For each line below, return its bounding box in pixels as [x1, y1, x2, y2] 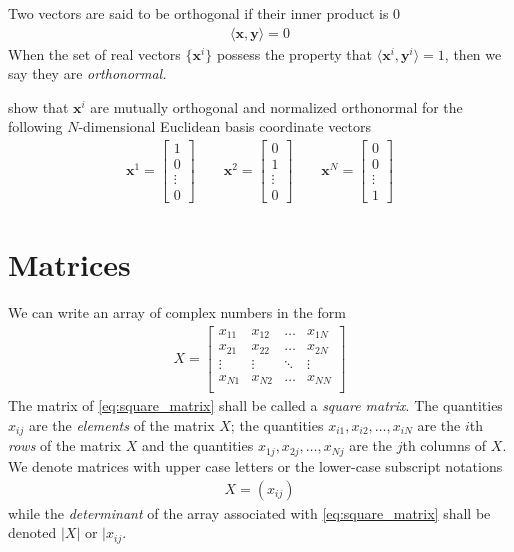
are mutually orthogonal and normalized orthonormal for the [90, 96, 463, 117]
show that [8, 96, 69, 117]
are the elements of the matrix [28, 415, 215, 436]
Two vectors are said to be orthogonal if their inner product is [8, 3, 389, 23]
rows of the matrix [8, 435, 121, 456]
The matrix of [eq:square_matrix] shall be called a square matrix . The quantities [8, 395, 503, 416]
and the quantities [141, 435, 254, 456]
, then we [444, 43, 502, 64]
